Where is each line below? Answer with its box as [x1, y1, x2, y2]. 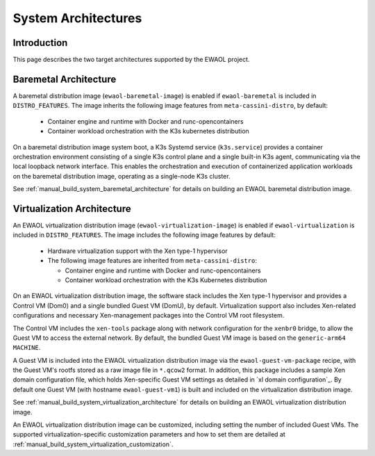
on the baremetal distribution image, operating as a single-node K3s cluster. [12, 172, 231, 180]
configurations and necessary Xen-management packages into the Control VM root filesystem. [12, 311, 285, 320]
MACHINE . [12, 343, 41, 352]
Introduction [12, 37, 68, 49]
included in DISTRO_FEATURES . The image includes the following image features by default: [12, 231, 276, 239]
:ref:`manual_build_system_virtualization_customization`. [12, 440, 174, 448]
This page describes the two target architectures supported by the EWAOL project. [12, 56, 250, 64]
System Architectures [12, 10, 142, 26]
